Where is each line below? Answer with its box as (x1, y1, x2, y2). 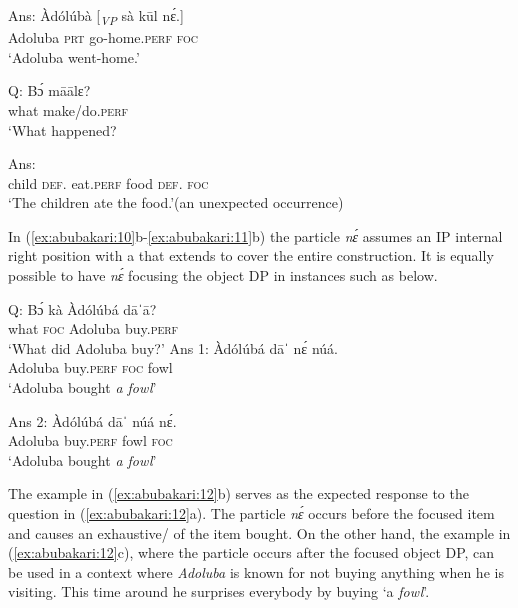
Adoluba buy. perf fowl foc (8, 430, 173, 451)
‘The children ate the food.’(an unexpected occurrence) (8, 192, 344, 213)
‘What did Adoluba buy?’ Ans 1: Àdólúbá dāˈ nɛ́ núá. (8, 337, 338, 358)
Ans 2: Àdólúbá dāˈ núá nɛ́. (8, 410, 177, 431)
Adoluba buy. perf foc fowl (8, 357, 173, 378)
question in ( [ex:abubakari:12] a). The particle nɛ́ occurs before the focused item (8, 503, 495, 523)
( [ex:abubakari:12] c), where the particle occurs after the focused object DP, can (8, 542, 495, 563)
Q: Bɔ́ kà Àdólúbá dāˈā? (8, 298, 157, 319)
